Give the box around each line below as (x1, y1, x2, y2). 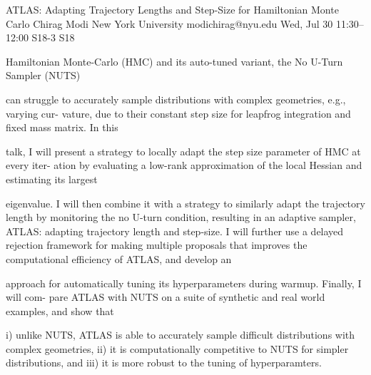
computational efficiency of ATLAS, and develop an (6, 251, 232, 266)
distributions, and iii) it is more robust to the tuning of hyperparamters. (6, 355, 322, 370)
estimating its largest (6, 171, 98, 186)
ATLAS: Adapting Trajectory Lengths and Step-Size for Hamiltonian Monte (6, 2, 339, 16)
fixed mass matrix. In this (6, 120, 118, 135)
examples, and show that (6, 303, 114, 318)
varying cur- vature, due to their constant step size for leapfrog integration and (6, 106, 351, 120)
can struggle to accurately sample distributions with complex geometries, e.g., (6, 91, 346, 106)
